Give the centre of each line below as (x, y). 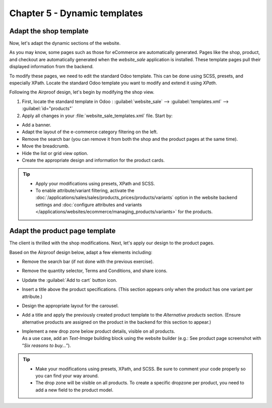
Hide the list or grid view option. (55, 153)
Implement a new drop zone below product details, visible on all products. (98, 331)
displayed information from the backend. (52, 67)
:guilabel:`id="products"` (47, 109)
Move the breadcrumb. (46, 146)
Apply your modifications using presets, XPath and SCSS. (95, 183)
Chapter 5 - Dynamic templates (76, 13)
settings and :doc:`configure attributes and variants (89, 205)
